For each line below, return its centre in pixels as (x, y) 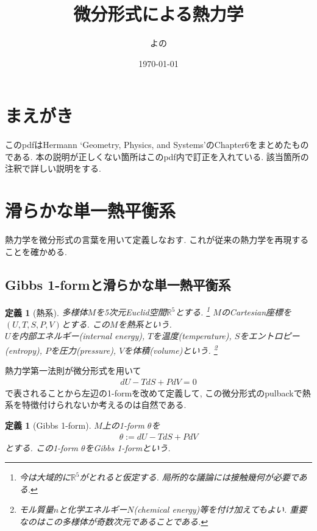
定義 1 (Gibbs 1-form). (48, 425)
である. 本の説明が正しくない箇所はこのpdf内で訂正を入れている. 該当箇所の (157, 156)
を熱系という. (145, 324)
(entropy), (24, 350)
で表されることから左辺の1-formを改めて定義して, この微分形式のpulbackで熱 (158, 392)
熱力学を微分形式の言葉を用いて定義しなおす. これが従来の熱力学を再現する (157, 240)
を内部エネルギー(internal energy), (78, 336)
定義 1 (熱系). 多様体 (46, 312)
